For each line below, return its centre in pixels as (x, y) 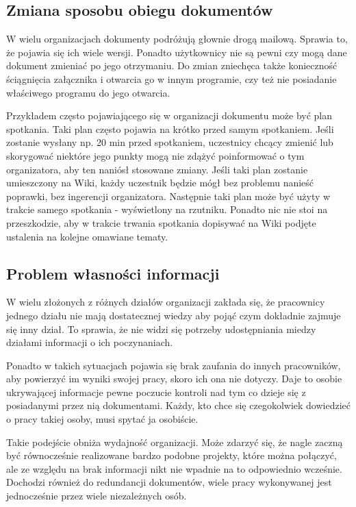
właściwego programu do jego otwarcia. (88, 92)
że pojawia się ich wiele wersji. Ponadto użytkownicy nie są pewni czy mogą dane (177, 52)
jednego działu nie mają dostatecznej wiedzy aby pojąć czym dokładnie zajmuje (174, 315)
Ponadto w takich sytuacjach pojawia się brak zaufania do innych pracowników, (174, 365)
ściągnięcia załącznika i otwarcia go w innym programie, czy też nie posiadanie (171, 78)
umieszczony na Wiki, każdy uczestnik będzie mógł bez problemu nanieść (160, 183)
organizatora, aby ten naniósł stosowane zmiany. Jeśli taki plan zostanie (157, 169)
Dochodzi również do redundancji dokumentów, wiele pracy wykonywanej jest (169, 482)
